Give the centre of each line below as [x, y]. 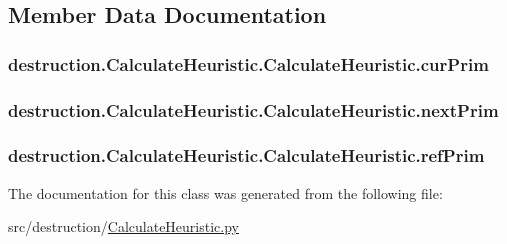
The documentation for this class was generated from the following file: [225, 192]
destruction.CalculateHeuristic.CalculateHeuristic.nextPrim [253, 109]
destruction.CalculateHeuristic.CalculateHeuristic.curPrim [248, 63]
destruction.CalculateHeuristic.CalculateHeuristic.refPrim [246, 155]
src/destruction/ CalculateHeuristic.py [123, 226]
